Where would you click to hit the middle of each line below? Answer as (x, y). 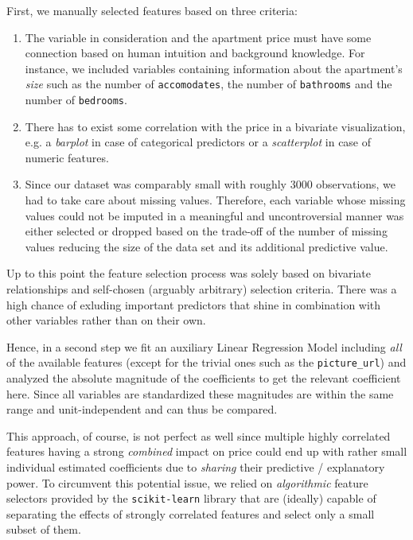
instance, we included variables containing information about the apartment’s (214, 68)
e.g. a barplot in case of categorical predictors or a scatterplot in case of (198, 142)
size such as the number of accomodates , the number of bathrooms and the (208, 84)
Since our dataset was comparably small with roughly (156, 184)
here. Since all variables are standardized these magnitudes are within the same (200, 393)
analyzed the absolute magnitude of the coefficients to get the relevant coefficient (204, 378)
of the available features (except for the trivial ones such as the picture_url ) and (206, 362)
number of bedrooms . (76, 100)
